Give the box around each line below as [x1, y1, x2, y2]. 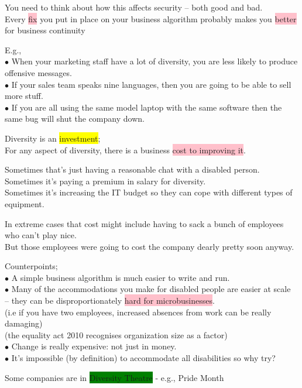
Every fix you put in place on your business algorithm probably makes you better [5, 12, 297, 25]
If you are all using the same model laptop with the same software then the [11, 101, 282, 113]
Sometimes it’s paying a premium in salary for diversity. [5, 174, 206, 187]
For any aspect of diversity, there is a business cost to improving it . [5, 143, 246, 156]
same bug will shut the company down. [5, 112, 145, 125]
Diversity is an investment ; [5, 132, 101, 144]
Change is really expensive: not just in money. [11, 340, 177, 352]
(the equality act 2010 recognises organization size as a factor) [5, 328, 228, 341]
